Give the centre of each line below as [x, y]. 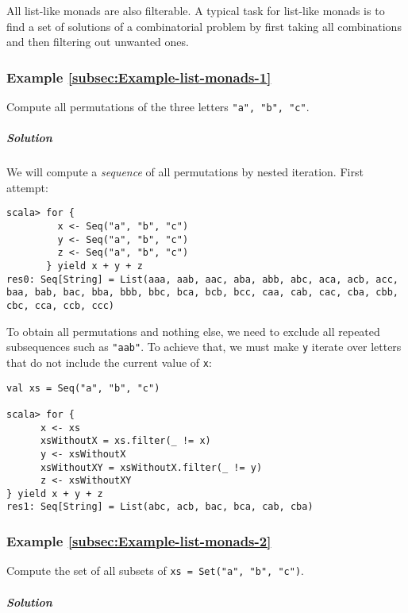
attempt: [27, 187]
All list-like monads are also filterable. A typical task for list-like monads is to [196, 10]
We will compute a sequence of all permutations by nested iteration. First [185, 172]
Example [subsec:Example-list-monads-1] [139, 77]
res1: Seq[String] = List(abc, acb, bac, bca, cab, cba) [160, 507]
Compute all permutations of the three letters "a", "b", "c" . [158, 106]
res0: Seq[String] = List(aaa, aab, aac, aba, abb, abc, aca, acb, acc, [202, 279]
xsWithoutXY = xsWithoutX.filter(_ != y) [151, 467]
